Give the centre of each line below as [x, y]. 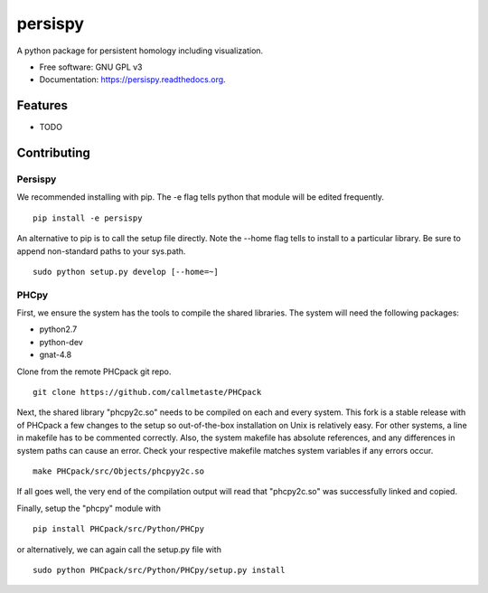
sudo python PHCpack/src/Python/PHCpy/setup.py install [159, 570]
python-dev [61, 342]
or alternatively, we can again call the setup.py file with [119, 549]
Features [42, 105]
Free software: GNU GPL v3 [91, 67]
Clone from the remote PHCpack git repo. [94, 372]
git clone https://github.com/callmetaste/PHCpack [147, 392]
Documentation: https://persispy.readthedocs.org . [132, 80]
